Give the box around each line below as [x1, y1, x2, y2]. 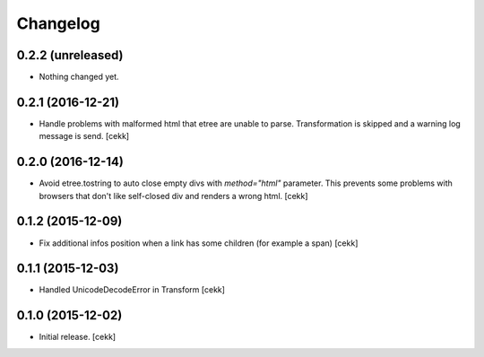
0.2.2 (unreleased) [16, 48, 125, 63]
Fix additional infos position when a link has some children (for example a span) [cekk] [39, 238, 359, 248]
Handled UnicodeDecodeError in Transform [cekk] [39, 284, 226, 295]
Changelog [16, 13, 100, 33]
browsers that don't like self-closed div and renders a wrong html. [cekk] [39, 190, 308, 201]
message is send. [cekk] [39, 131, 130, 142]
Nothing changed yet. [39, 72, 120, 83]
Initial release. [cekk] [39, 332, 117, 343]
